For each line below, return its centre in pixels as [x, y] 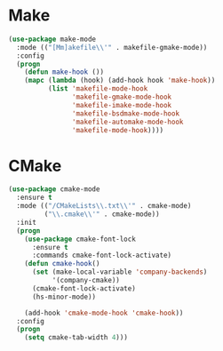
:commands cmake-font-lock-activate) [102, 255]
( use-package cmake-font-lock [80, 239]
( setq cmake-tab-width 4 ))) [76, 338]
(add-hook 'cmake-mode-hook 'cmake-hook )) [104, 313]
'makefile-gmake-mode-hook [122, 97]
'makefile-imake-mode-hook [122, 105]
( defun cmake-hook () [62, 264]
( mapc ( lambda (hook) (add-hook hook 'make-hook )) [120, 81]
